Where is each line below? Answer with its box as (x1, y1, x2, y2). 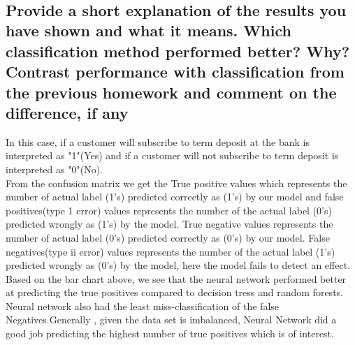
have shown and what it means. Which (6, 20, 291, 41)
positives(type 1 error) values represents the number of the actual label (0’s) (6, 203, 332, 217)
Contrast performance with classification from (6, 61, 345, 82)
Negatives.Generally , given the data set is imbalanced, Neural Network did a (6, 312, 337, 327)
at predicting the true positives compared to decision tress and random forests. (6, 285, 343, 300)
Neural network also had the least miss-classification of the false (6, 298, 280, 313)
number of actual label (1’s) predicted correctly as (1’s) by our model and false (6, 189, 344, 204)
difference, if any (6, 101, 129, 123)
